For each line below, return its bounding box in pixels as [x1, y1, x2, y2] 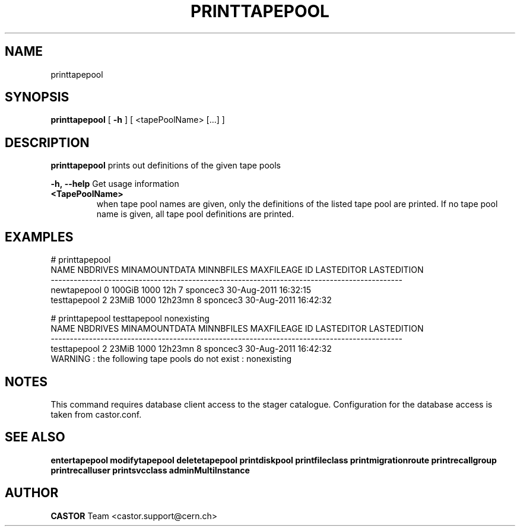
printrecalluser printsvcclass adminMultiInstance [50, 465, 250, 475]
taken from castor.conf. [50, 409, 142, 419]
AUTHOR [5, 485, 59, 501]
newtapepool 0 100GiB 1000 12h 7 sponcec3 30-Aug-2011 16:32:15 [50, 285, 312, 295]
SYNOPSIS [5, 90, 69, 105]
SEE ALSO [5, 430, 65, 445]
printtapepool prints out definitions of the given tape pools [50, 160, 281, 171]
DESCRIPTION [5, 135, 90, 150]
